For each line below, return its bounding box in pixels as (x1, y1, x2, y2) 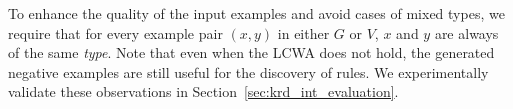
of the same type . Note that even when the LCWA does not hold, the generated (8, 42, 495, 63)
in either (277, 22, 330, 43)
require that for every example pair (8, 22, 223, 43)
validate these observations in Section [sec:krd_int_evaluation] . (8, 81, 399, 102)
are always (434, 22, 499, 43)
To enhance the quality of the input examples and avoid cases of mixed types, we (8, 3, 505, 23)
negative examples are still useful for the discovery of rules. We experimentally (8, 61, 489, 82)
